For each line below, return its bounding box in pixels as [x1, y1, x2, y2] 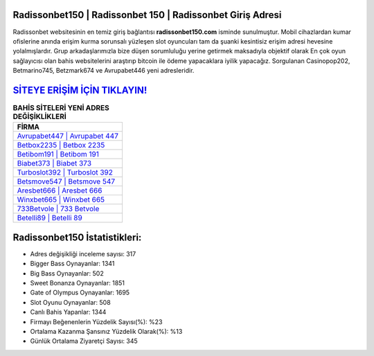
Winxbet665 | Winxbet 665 [17, 195, 105, 204]
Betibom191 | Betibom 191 [17, 150, 100, 159]
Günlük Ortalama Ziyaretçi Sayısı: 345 [30, 337, 138, 346]
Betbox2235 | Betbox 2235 [17, 141, 105, 150]
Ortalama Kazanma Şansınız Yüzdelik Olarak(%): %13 [30, 328, 183, 335]
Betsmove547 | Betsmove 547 [17, 177, 116, 186]
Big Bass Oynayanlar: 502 [30, 269, 104, 277]
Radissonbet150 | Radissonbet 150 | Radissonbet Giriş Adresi [12, 9, 282, 21]
